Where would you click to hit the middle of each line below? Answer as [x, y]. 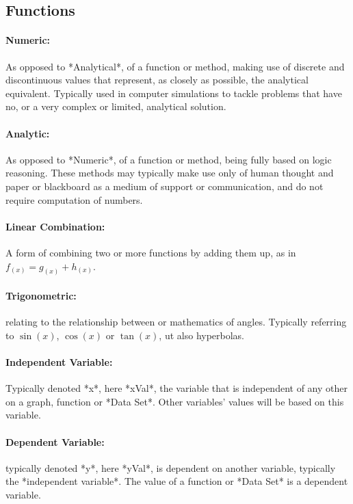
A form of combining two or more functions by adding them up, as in [151, 252]
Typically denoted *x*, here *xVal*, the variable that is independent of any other [176, 388]
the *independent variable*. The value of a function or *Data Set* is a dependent [177, 481]
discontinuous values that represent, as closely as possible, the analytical [157, 80]
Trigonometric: [41, 295]
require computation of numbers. [74, 199]
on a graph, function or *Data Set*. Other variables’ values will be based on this [175, 401]
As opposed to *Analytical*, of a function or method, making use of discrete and [175, 66]
